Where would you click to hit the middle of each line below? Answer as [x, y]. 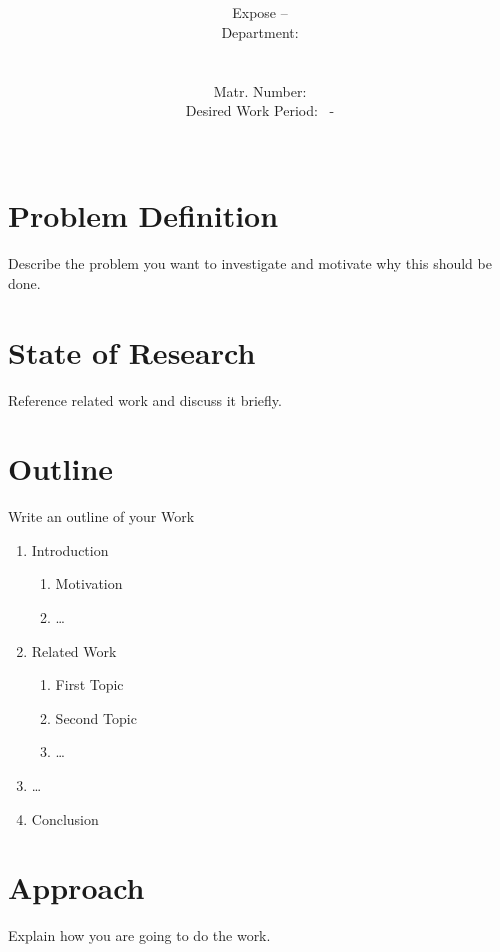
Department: [260, 31]
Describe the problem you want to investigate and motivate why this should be [250, 263]
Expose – [260, 12]
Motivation [89, 583]
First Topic [89, 684]
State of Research [132, 351]
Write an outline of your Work [101, 516]
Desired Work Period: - [260, 110]
